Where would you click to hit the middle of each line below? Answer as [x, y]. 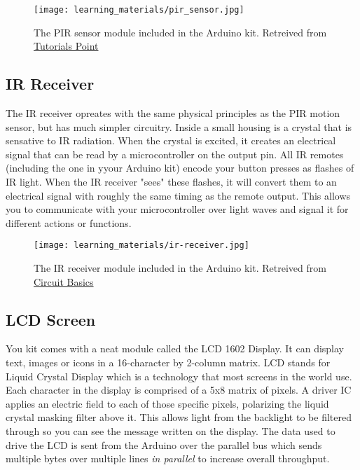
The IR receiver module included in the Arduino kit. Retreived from [180, 268]
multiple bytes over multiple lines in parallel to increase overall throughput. [168, 458]
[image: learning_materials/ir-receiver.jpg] [141, 246]
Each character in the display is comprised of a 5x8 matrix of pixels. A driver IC [179, 390]
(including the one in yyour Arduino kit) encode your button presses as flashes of [180, 168]
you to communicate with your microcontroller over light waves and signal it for [177, 209]
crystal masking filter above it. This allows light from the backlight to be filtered [179, 417]
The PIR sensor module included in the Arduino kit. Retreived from [180, 32]
